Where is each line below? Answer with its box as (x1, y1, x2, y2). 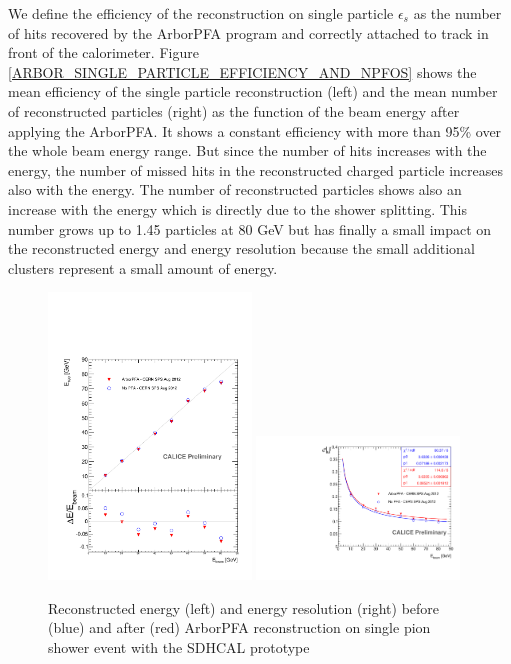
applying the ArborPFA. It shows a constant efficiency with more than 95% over (8, 120, 502, 141)
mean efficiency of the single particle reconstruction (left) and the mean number (8, 81, 498, 102)
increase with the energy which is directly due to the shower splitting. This (8, 198, 468, 219)
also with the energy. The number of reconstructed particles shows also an (8, 179, 462, 200)
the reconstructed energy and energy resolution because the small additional (8, 238, 475, 259)
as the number (413, 3, 502, 23)
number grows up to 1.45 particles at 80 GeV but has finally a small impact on (8, 218, 492, 239)
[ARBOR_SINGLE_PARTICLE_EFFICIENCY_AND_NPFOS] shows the (8, 61, 477, 82)
